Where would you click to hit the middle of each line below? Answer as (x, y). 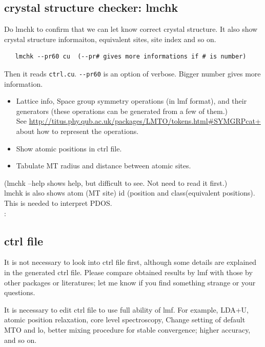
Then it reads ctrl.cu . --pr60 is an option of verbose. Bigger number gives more (132, 73)
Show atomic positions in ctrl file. (69, 148)
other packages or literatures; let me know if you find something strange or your (130, 282)
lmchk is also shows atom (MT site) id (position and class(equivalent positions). (130, 193)
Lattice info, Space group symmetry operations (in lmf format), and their (131, 101)
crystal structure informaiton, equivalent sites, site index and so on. (110, 39)
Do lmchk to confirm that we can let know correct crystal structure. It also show (131, 29)
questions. (20, 292)
